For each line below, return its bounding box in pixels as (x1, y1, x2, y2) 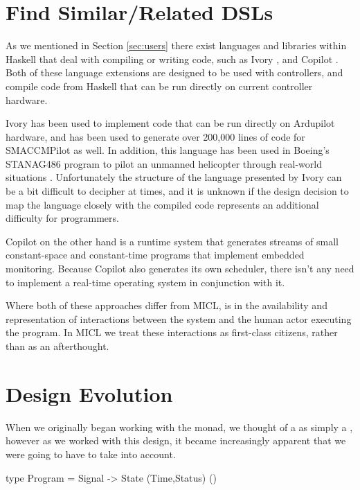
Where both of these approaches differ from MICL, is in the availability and (6, 298, 327, 313)
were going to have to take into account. (6, 446, 176, 461)
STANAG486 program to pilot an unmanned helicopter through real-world (6, 156, 322, 170)
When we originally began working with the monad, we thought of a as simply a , (6, 419, 353, 434)
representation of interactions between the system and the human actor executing (6, 311, 352, 326)
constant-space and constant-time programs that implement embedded (6, 247, 305, 262)
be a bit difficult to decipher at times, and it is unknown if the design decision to (6, 184, 349, 198)
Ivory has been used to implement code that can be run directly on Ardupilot (6, 116, 335, 130)
